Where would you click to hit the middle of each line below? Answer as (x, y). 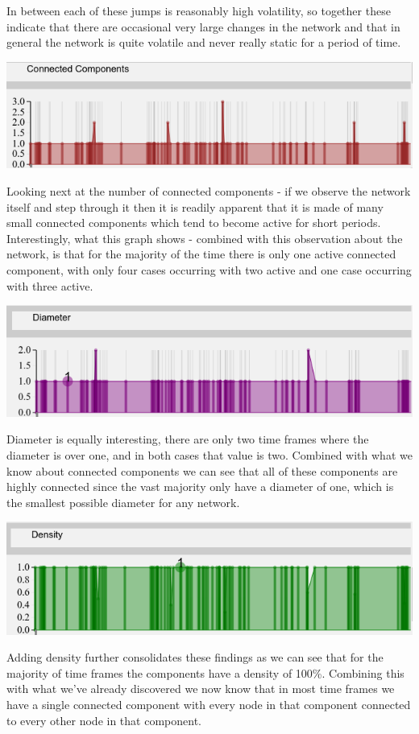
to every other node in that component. (104, 720)
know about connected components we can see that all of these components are (202, 470)
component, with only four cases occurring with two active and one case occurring (209, 270)
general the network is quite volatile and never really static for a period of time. (204, 42)
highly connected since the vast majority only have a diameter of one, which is (200, 487)
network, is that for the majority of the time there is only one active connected (201, 254)
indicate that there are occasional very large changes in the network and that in (203, 26)
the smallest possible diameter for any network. (123, 502)
